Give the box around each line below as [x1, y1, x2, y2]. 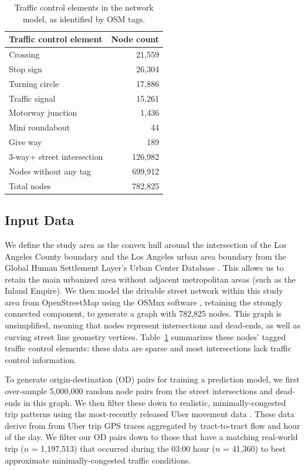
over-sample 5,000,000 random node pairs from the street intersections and [5, 385, 273, 397]
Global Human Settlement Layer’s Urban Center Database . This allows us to [5, 261, 284, 274]
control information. [5, 353, 77, 365]
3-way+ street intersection [9, 150, 103, 162]
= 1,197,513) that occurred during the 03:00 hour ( [31, 442, 216, 455]
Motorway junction [9, 106, 77, 119]
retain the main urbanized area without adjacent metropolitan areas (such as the [5, 273, 296, 285]
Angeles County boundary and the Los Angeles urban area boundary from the [5, 250, 286, 262]
